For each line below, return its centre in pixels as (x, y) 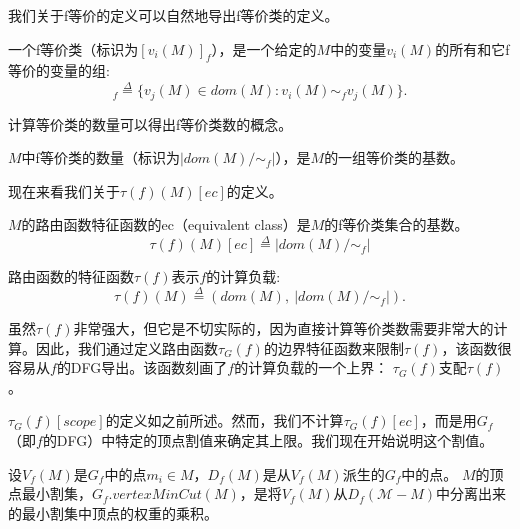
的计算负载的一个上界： (311, 367)
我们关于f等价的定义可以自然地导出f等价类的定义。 (173, 15)
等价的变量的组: (59, 70)
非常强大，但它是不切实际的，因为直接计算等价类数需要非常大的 (283, 328)
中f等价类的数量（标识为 (100, 157)
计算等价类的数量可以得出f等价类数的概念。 (150, 123)
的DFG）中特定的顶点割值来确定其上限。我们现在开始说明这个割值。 (268, 440)
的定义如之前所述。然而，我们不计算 (224, 420)
